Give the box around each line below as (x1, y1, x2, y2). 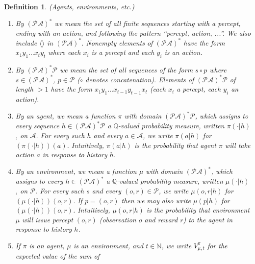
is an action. (164, 47, 203, 57)
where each (48, 47, 81, 57)
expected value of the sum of (15, 251, 100, 261)
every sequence (15, 120, 59, 131)
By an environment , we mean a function (15, 166, 137, 176)
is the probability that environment (146, 205, 250, 215)
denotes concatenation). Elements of (85, 74, 194, 84)
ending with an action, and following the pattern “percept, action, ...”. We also (15, 27, 251, 38)
